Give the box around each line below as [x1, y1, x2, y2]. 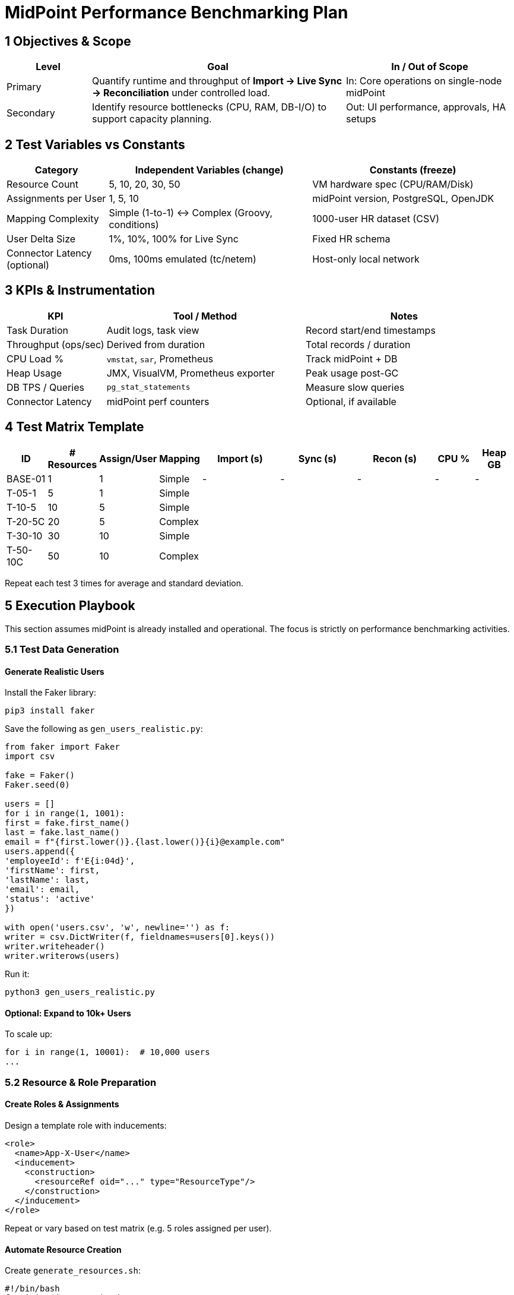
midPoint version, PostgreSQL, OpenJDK [312, 192, 494, 205]
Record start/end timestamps [306, 324, 436, 336]
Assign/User [99, 452, 157, 465]
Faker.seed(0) [5, 780, 70, 790]
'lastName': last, [5, 875, 90, 885]
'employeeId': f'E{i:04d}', [5, 856, 135, 866]
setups [345, 113, 376, 125]
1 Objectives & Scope [5, 33, 131, 49]
